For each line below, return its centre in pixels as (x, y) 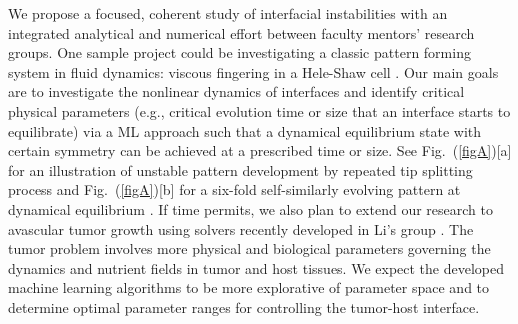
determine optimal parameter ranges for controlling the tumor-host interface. (244, 306)
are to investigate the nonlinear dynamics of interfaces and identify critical (236, 91)
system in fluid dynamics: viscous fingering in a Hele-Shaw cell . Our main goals (253, 71)
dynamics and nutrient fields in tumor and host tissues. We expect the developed (256, 267)
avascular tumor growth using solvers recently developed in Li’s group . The (241, 228)
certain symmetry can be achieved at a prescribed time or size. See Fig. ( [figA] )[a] (260, 150)
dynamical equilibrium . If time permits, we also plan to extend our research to (250, 208)
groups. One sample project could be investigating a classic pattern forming (239, 52)
